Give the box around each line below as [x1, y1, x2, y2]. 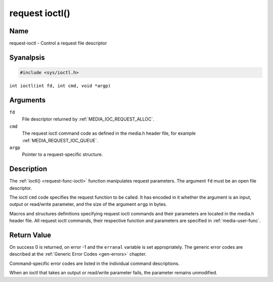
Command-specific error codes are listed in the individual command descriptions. [9, 260, 179, 266]
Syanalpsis [9, 53, 45, 62]
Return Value [9, 231, 52, 239]
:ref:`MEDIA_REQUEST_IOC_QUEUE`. [22, 137, 99, 143]
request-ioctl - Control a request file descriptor [9, 40, 107, 46]
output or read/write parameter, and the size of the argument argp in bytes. [9, 201, 167, 207]
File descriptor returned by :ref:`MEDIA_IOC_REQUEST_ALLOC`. [22, 116, 154, 122]
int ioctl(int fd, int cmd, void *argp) [9, 83, 111, 89]
